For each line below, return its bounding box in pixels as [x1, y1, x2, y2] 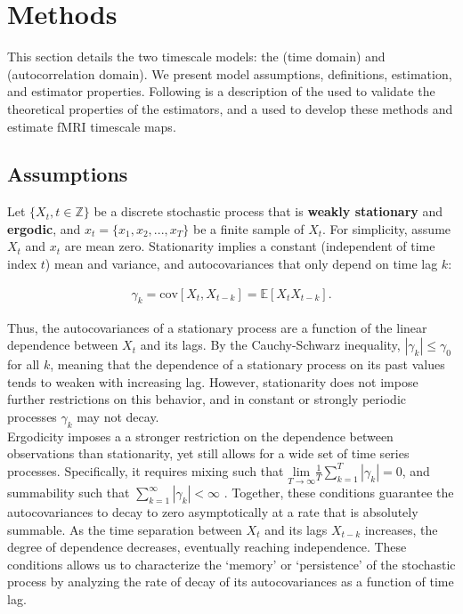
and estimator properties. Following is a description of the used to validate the [7, 82, 435, 101]
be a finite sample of [192, 219, 305, 238]
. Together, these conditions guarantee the [223, 483, 454, 502]
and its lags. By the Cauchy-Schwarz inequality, [140, 335, 401, 354]
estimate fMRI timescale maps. [7, 117, 176, 135]
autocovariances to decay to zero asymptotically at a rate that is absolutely [7, 503, 418, 521]
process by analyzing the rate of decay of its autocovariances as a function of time [7, 572, 454, 591]
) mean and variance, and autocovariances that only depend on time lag [45, 254, 438, 273]
